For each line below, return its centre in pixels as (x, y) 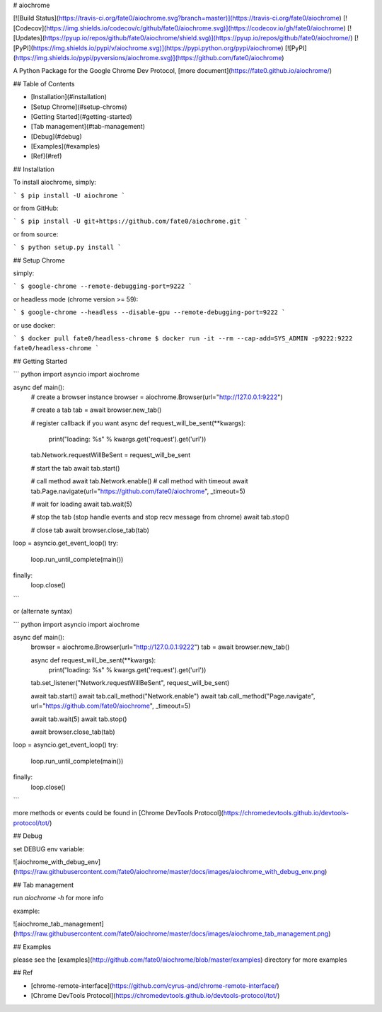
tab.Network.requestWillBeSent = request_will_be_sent (111, 455)
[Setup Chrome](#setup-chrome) (79, 107)
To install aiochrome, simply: (55, 182)
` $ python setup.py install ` (67, 247)
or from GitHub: (36, 208)
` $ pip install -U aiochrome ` (69, 195)
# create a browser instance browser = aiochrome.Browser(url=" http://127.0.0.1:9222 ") (157, 397)
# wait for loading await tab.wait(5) (81, 504)
